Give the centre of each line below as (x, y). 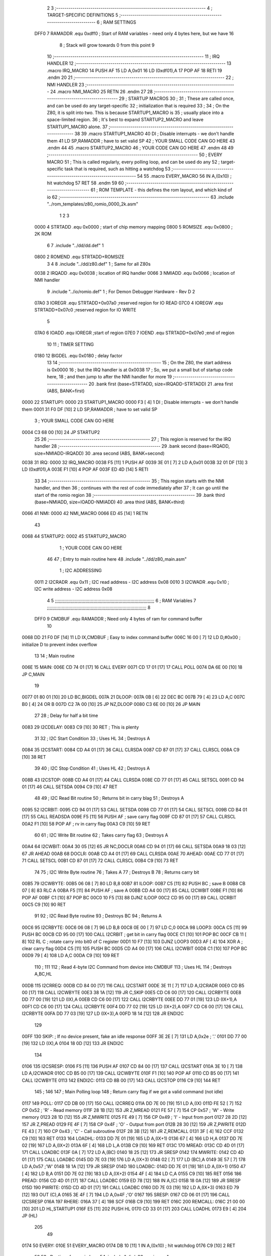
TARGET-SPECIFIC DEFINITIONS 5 (83, 15)
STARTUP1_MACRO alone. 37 (77, 127)
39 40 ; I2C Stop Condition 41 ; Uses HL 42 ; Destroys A (92, 768)
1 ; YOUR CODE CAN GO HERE (91, 548)
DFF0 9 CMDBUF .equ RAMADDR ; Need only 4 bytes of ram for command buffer (118, 619)
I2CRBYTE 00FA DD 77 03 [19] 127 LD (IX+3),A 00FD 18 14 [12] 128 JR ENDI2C (103, 1014)
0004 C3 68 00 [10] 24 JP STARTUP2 (61, 432)
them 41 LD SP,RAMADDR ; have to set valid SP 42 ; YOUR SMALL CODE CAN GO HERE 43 (141, 141)
